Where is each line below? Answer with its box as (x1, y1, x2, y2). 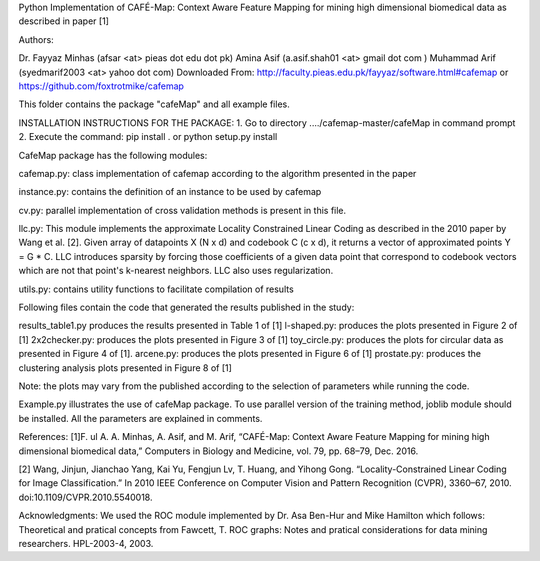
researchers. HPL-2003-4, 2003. (18, 537, 154, 549)
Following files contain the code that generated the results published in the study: (18, 301, 355, 314)
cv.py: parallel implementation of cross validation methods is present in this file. (18, 204, 347, 216)
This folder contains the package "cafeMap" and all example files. (18, 98, 290, 110)
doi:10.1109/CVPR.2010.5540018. (18, 491, 153, 503)
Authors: (18, 33, 54, 45)
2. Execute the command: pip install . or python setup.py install (18, 131, 278, 143)
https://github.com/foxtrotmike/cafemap (18, 80, 185, 92)
